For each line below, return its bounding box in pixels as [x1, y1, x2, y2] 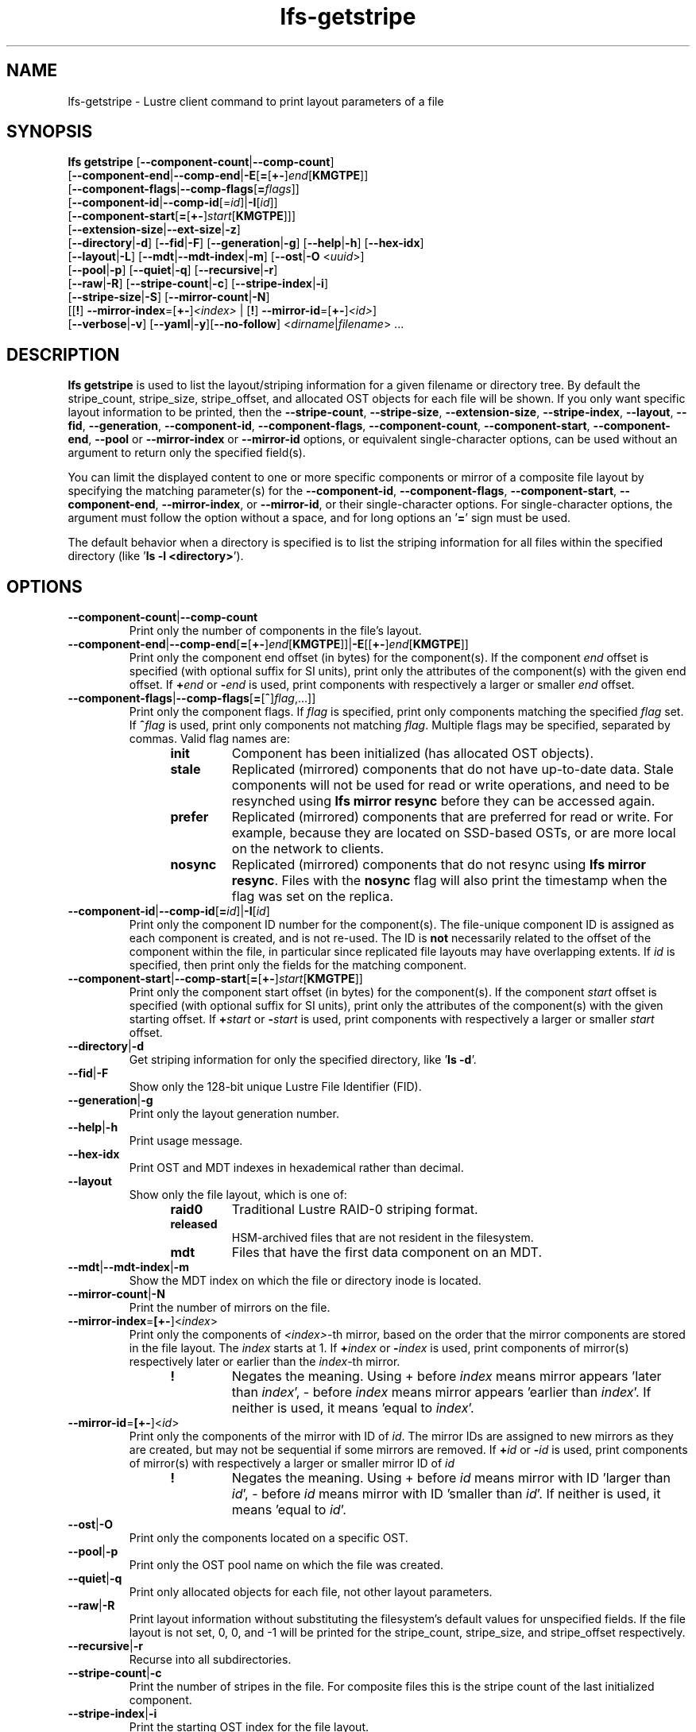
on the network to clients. [231, 841, 385, 857]
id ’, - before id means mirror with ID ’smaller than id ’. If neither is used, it [231, 1486, 661, 1502]
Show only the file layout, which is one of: [129, 1188, 347, 1202]
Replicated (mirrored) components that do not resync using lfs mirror [231, 856, 647, 873]
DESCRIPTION [6, 344, 120, 365]
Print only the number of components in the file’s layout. [129, 624, 422, 638]
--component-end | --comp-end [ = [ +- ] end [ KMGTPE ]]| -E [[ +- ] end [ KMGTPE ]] [68, 637, 469, 651]
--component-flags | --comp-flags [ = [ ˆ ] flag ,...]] [68, 691, 316, 706]
